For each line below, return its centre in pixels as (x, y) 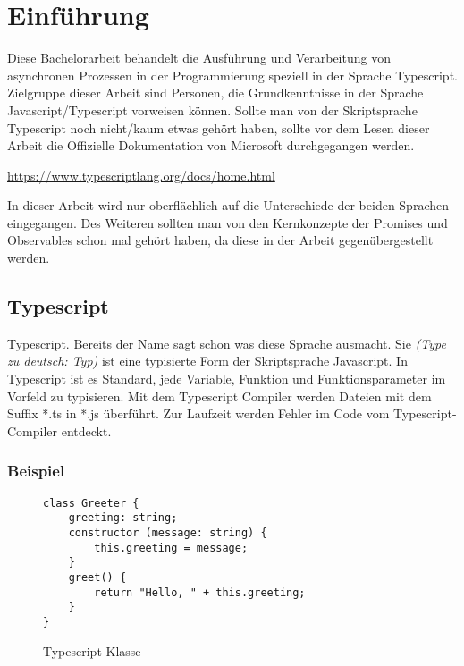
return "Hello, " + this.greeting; (200, 592)
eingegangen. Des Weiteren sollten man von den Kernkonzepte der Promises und (228, 222)
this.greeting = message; (171, 548)
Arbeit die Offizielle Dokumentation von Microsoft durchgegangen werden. (211, 145)
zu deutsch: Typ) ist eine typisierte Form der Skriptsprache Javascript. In (207, 361)
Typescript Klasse (92, 650)
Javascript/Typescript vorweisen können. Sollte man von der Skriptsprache (212, 110)
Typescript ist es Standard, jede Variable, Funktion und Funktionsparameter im (227, 379)
